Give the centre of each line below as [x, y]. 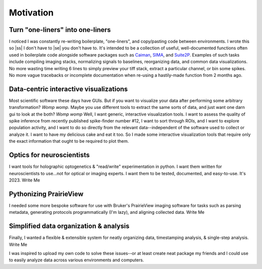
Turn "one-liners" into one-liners [60, 30]
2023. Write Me [25, 180]
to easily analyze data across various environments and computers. [76, 260]
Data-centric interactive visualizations [68, 89]
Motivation [31, 13]
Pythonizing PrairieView [46, 194]
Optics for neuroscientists [49, 155]
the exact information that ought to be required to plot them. [69, 141]
